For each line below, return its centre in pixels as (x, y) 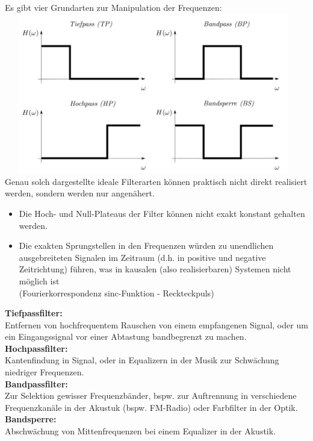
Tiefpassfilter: (34, 313)
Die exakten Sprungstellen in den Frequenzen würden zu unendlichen (146, 246)
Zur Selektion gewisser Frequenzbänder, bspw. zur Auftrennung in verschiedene (151, 396)
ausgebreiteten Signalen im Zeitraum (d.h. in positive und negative (142, 257)
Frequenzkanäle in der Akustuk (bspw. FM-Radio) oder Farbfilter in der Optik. (151, 407)
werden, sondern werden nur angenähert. (80, 193)
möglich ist (39, 280)
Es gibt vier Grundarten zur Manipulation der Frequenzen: (113, 7)
